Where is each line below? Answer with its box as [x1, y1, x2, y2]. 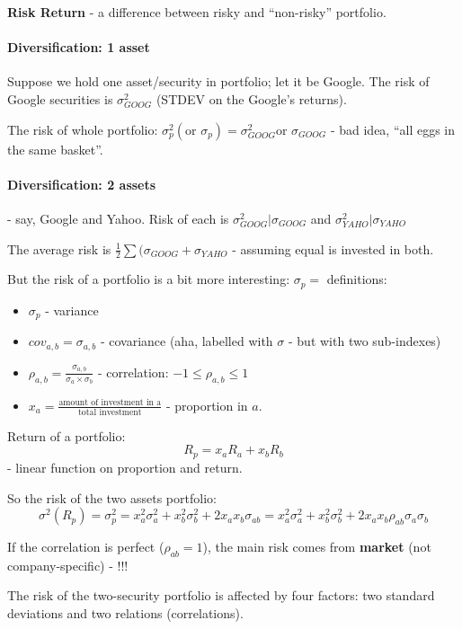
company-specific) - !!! [7, 555, 129, 574]
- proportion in [165, 395, 248, 414]
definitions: [326, 270, 387, 288]
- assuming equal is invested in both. [232, 239, 434, 258]
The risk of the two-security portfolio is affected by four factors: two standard [7, 586, 435, 605]
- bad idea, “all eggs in [330, 120, 456, 138]
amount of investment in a [58, 398, 162, 408]
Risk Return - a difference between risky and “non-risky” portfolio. [7, 3, 386, 21]
